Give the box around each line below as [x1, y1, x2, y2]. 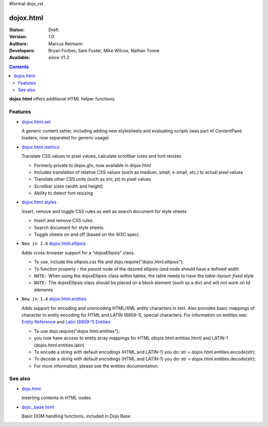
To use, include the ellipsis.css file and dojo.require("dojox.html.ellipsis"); [34, 259, 184, 265]
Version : [9, 34, 27, 40]
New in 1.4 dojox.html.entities [21, 296, 87, 302]
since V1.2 [48, 55, 69, 61]
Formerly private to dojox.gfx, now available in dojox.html [34, 162, 151, 168]
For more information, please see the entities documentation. [34, 363, 159, 369]
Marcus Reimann [48, 40, 83, 47]
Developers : [9, 48, 35, 54]
